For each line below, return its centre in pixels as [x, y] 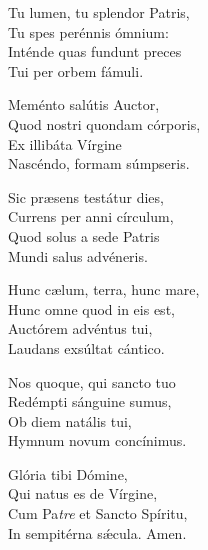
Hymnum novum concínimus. [97, 440]
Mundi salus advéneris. [78, 255]
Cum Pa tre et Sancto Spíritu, [98, 513]
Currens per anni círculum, [91, 216]
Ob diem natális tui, [70, 420]
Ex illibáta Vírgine [65, 143]
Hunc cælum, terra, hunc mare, [104, 289]
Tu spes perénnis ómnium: [88, 31]
